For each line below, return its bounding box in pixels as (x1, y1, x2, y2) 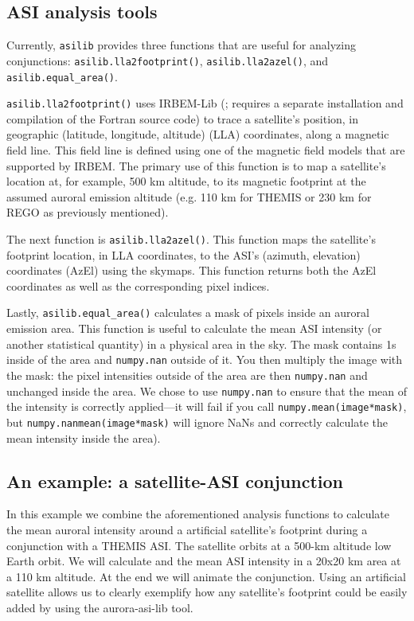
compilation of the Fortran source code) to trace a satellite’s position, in (6, 110, 359, 127)
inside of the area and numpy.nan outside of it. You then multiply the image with (6, 351, 403, 368)
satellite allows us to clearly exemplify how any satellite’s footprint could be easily (6, 584, 408, 600)
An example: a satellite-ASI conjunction (6, 468, 344, 493)
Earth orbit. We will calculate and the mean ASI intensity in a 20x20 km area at (6, 553, 401, 569)
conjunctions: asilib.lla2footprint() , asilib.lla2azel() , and (6, 52, 329, 68)
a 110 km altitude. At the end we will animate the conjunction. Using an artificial (6, 568, 406, 584)
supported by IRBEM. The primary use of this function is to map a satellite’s (6, 157, 386, 174)
